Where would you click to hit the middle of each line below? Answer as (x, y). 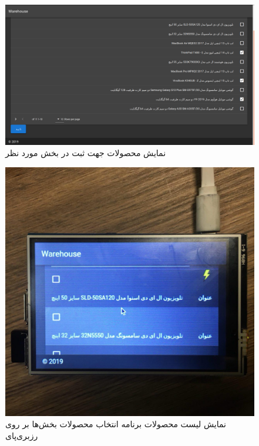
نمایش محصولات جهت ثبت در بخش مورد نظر (86, 153)
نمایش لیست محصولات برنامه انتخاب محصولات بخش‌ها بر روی (116, 424)
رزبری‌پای (22, 435)
